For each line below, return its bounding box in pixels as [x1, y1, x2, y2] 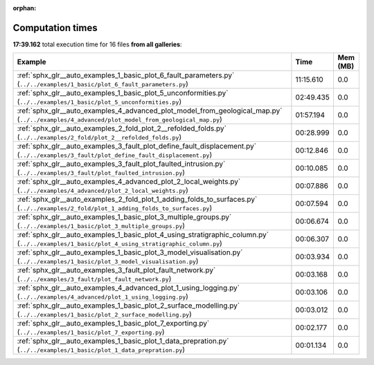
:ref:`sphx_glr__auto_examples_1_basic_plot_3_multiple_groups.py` [17, 212, 232, 222]
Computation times [12, 21, 98, 34]
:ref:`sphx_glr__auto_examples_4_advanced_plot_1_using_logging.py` [17, 283, 240, 293]
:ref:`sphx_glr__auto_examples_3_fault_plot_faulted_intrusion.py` [17, 159, 226, 169]
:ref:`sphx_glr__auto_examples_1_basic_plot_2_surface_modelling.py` [17, 301, 240, 310]
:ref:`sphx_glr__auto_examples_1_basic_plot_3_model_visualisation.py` [17, 247, 243, 257]
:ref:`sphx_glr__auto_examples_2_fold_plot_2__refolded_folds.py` [17, 124, 226, 133]
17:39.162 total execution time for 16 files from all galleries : [12, 40, 183, 48]
